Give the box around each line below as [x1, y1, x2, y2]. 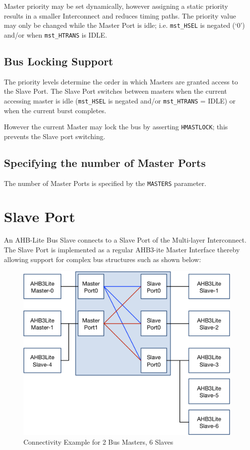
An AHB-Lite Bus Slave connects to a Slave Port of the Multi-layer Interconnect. [4, 235, 247, 245]
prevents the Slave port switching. [4, 131, 105, 141]
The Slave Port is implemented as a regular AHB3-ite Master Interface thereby [4, 244, 240, 254]
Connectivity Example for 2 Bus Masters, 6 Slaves [23, 436, 173, 447]
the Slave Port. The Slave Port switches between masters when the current [4, 86, 227, 96]
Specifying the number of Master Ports [4, 155, 206, 170]
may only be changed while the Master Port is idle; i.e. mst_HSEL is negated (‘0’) [4, 20, 245, 30]
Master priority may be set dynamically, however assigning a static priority [4, 1, 228, 11]
